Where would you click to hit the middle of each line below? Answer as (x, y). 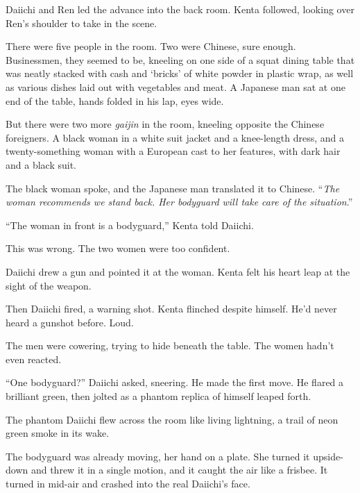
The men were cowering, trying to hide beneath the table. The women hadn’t (170, 345)
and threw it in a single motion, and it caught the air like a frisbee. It (179, 470)
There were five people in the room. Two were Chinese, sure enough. (151, 46)
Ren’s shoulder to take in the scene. (82, 23)
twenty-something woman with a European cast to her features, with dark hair (173, 151)
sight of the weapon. (49, 285)
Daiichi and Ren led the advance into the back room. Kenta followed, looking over (180, 9)
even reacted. (34, 359)
